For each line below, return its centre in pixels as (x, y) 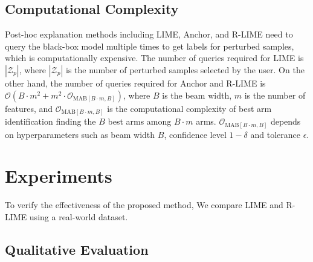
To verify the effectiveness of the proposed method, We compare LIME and (144, 205)
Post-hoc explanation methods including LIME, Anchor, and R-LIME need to (149, 34)
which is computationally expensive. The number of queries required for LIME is (154, 58)
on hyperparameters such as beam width (80, 134)
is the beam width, (197, 95)
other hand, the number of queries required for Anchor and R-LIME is (135, 83)
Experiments (59, 176)
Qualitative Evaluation (77, 249)
